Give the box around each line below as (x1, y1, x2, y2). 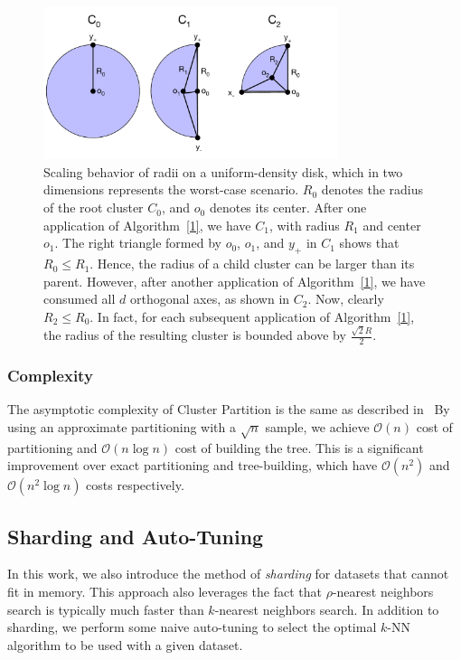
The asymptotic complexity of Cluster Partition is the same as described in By (7, 400, 450, 419)
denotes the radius (321, 180, 424, 199)
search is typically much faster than (7, 599, 204, 618)
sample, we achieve (265, 417, 370, 436)
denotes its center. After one (209, 198, 367, 217)
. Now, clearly (307, 289, 384, 308)
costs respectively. (86, 476, 184, 495)
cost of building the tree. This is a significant (174, 438, 424, 457)
